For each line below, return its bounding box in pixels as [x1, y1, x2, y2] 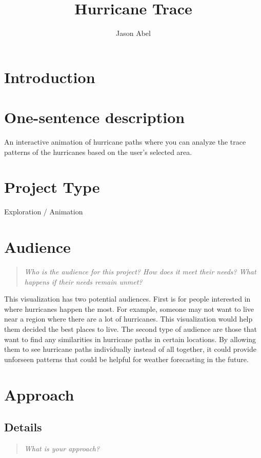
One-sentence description [4, 107, 185, 128]
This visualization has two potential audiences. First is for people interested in [4, 293, 251, 304]
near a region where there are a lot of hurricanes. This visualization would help [4, 313, 253, 324]
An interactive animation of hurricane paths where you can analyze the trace [4, 136, 246, 147]
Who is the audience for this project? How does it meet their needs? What [24, 266, 256, 277]
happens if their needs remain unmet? [24, 276, 143, 287]
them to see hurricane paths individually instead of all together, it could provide [4, 344, 256, 354]
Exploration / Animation [4, 206, 83, 217]
